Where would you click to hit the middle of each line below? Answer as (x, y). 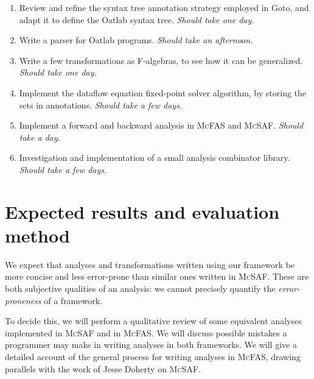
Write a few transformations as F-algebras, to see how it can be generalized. (161, 60)
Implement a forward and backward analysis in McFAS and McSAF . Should (161, 125)
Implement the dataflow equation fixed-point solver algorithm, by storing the (163, 92)
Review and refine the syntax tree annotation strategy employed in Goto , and (164, 7)
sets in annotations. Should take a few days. (101, 104)
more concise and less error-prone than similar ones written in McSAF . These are (157, 276)
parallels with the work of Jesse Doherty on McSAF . (103, 368)
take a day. (40, 137)
